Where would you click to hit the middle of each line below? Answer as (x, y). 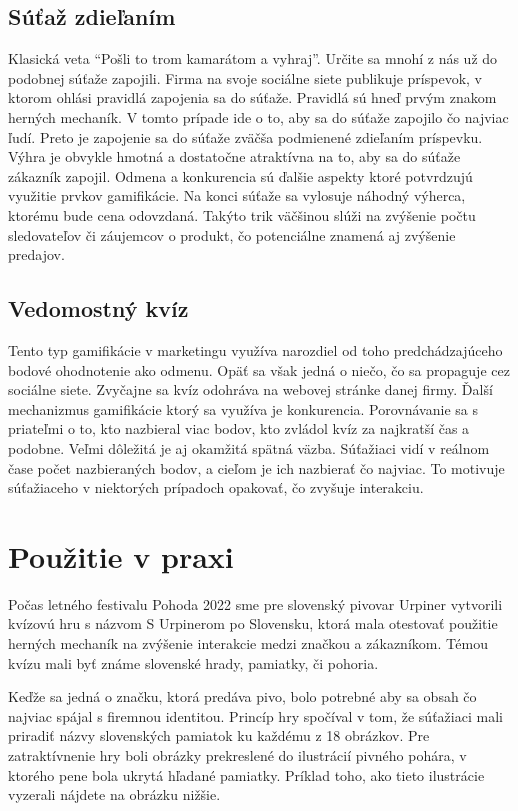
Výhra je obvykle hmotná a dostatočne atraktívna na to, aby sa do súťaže (234, 156)
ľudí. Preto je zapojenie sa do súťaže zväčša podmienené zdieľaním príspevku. (245, 136)
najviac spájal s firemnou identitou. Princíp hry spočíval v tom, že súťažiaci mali (255, 715)
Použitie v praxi (121, 555)
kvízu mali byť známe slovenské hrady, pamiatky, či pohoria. (193, 662)
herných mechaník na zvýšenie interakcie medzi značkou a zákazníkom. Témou (248, 643)
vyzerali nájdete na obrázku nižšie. (114, 794)
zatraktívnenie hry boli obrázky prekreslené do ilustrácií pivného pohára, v (237, 754)
